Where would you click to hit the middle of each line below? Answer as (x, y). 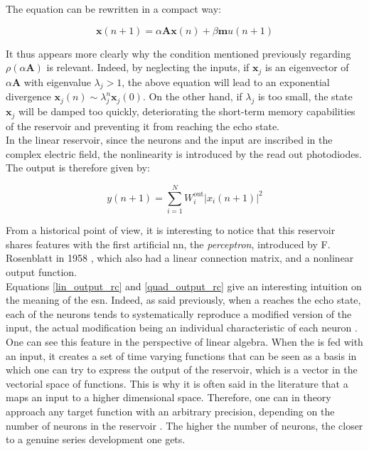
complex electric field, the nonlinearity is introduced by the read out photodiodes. (184, 153)
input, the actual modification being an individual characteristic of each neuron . (182, 328)
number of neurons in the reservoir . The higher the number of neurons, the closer (184, 425)
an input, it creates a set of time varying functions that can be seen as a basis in (181, 355)
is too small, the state (305, 96)
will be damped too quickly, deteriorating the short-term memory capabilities (187, 111)
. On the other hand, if (192, 96)
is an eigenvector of (307, 67)
